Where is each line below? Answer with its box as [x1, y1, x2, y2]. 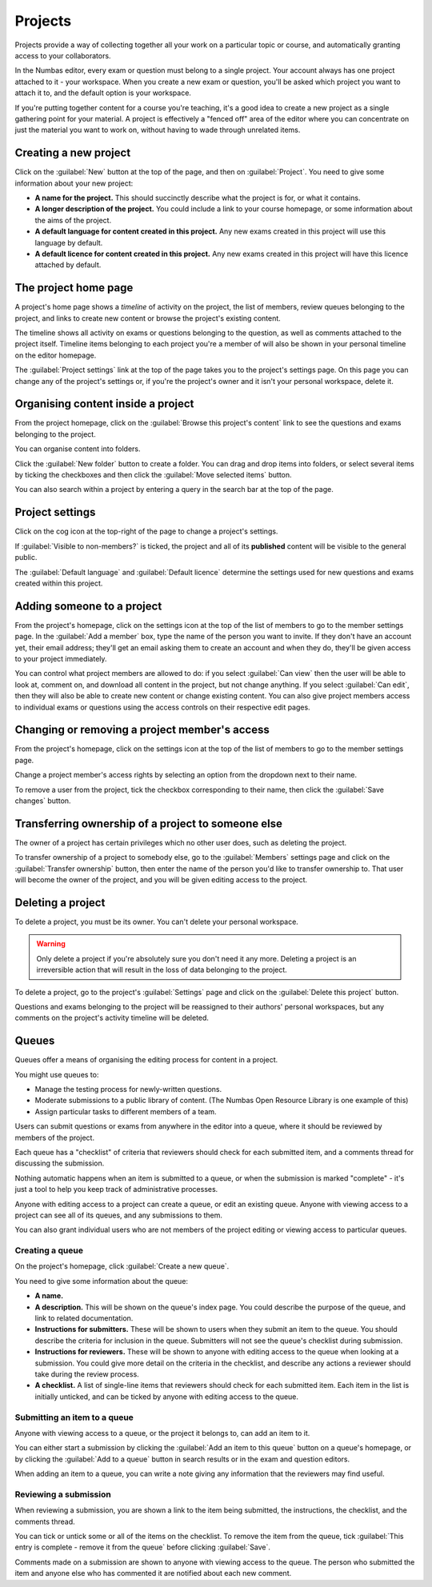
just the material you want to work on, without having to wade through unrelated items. [14, 125, 301, 135]
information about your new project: [14, 178, 134, 188]
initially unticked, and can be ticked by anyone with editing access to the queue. [34, 1392, 299, 1401]
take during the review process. [34, 1369, 139, 1379]
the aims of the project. [34, 215, 112, 225]
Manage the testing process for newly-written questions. [34, 1085, 222, 1094]
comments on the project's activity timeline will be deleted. [14, 1013, 210, 1023]
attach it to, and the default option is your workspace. [14, 88, 192, 98]
